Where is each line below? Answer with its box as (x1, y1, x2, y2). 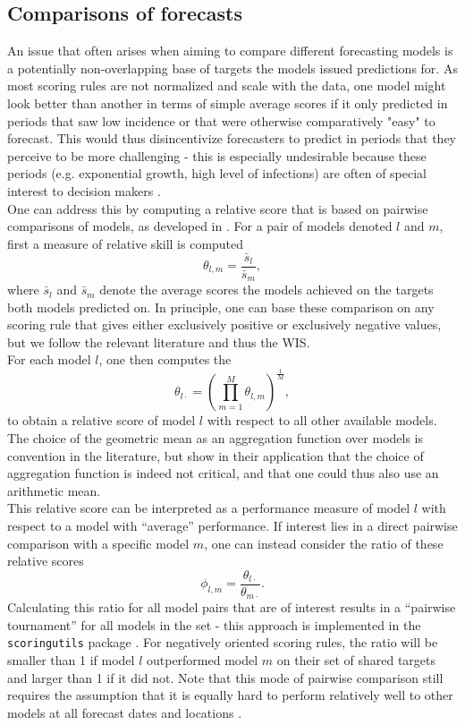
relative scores (7, 551, 84, 570)
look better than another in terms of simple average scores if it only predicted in (7, 93, 448, 112)
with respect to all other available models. (207, 411, 437, 430)
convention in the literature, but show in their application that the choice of (7, 446, 424, 465)
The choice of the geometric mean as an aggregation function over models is (7, 428, 424, 447)
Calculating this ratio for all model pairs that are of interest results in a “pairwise (7, 598, 456, 617)
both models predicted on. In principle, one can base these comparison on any (7, 297, 435, 316)
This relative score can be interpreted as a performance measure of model (7, 499, 410, 517)
